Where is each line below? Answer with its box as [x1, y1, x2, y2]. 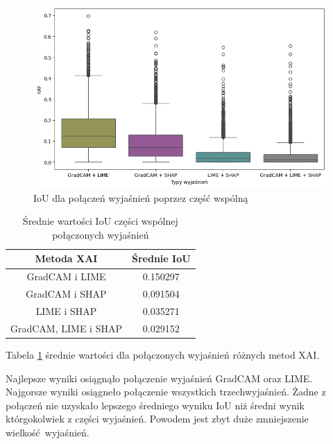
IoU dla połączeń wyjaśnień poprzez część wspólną [33, 190, 248, 205]
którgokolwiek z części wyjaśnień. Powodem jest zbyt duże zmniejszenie [6, 411, 309, 426]
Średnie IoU [131, 251, 191, 266]
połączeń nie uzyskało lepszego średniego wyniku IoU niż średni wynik [6, 398, 305, 412]
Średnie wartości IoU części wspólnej [22, 214, 178, 228]
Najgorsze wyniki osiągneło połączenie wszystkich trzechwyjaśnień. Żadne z [6, 384, 326, 399]
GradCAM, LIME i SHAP [10, 321, 122, 335]
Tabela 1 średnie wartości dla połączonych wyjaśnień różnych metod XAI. [6, 347, 320, 361]
